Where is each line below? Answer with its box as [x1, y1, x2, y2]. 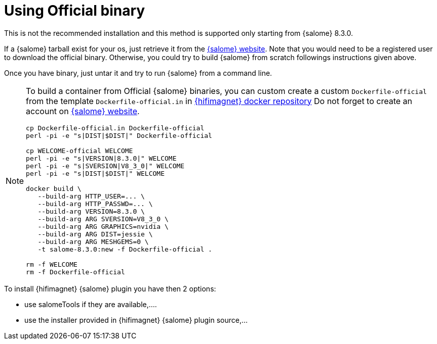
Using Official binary [4, 2, 145, 19]
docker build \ [26, 184, 82, 192]
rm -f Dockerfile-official [26, 268, 125, 276]
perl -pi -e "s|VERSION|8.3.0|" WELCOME [26, 154, 177, 162]
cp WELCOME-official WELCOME [26, 146, 133, 155]
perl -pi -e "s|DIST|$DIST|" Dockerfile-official [26, 131, 212, 139]
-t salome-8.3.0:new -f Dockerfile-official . [37, 245, 212, 253]
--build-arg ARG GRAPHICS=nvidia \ [37, 222, 169, 230]
